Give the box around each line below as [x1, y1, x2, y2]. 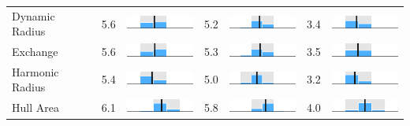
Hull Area [12, 98, 59, 115]
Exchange [12, 43, 58, 59]
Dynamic [12, 7, 55, 24]
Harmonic [12, 63, 59, 80]
